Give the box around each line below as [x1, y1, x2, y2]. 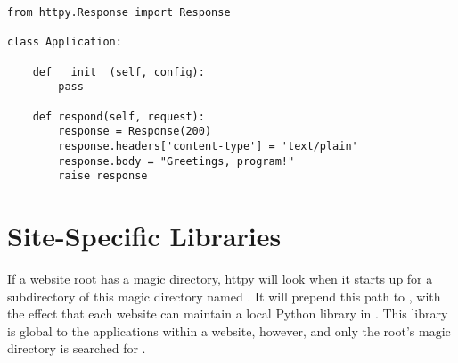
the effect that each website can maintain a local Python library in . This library [7, 304, 448, 323]
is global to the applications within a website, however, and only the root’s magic [7, 321, 451, 340]
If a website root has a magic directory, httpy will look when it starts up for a [7, 269, 433, 287]
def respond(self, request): [32, 110, 205, 123]
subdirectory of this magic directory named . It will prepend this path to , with [7, 286, 441, 305]
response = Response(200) [58, 125, 212, 138]
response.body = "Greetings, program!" [58, 154, 295, 168]
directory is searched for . [7, 339, 146, 358]
